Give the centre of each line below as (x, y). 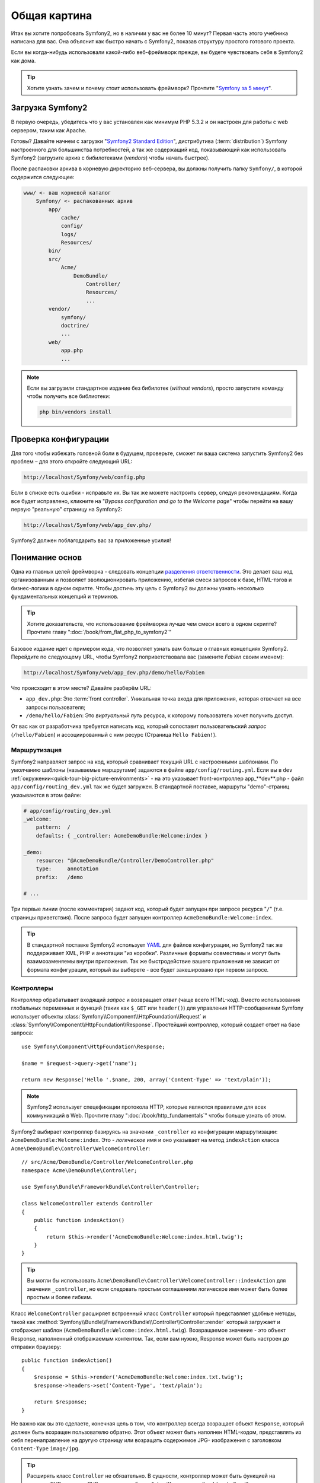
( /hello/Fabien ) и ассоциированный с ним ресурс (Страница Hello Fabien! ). (114, 734)
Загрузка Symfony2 (49, 108)
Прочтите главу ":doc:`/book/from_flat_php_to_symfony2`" (99, 632)
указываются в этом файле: (46, 795)
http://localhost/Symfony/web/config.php (84, 477)
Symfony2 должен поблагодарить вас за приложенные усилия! (91, 540)
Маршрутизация (36, 750)
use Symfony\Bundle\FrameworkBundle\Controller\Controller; (111, 1187)
